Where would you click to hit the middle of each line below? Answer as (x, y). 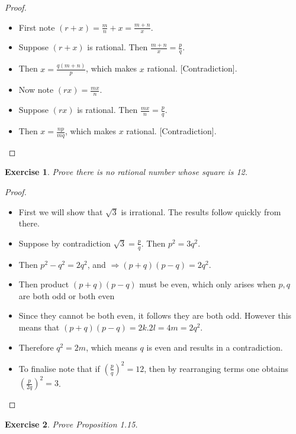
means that (39, 327)
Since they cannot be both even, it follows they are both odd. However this (155, 315)
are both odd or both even (67, 295)
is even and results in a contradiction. (215, 347)
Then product (44, 284)
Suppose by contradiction (65, 243)
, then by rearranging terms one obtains (216, 368)
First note (37, 27)
